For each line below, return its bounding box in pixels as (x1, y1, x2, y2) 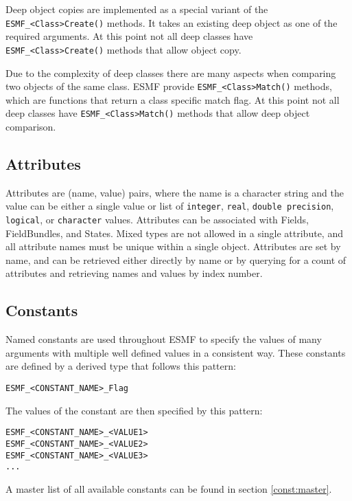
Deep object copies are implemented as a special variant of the (5, 2, 268, 16)
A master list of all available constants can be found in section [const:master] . (5, 481, 332, 496)
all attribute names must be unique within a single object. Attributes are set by (5, 239, 341, 254)
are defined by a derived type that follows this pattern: (5, 359, 236, 373)
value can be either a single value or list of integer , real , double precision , (5, 199, 334, 213)
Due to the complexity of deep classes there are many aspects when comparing (5, 65, 336, 80)
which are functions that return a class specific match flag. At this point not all (5, 92, 340, 107)
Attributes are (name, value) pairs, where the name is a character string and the (5, 185, 344, 199)
